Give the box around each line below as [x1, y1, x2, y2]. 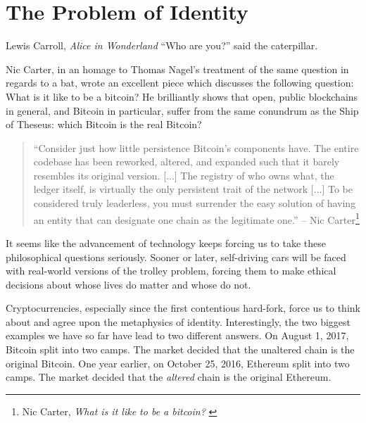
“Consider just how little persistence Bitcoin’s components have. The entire [33, 140, 359, 155]
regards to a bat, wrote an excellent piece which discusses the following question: [6, 75, 354, 90]
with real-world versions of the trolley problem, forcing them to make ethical [6, 263, 336, 278]
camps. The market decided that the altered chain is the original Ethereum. [6, 370, 332, 384]
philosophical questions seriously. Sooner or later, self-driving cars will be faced [6, 249, 346, 264]
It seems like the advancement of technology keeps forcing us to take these [6, 235, 326, 250]
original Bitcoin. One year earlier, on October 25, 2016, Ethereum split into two [6, 355, 350, 370]
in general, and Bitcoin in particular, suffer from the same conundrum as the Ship [6, 103, 359, 118]
